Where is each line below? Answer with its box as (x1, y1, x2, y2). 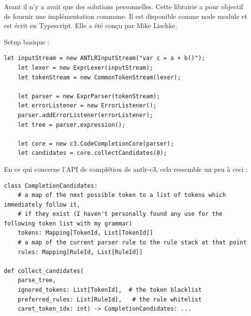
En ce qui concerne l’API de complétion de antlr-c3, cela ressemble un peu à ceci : (4, 164, 248, 174)
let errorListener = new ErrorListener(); (17, 102, 157, 109)
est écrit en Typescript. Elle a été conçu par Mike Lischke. (4, 20, 177, 30)
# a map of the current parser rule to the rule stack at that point (17, 239, 247, 246)
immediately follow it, (4, 201, 80, 208)
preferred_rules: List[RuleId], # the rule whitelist (17, 296, 202, 303)
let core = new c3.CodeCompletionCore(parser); (17, 140, 174, 147)
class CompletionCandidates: (4, 182, 98, 189)
